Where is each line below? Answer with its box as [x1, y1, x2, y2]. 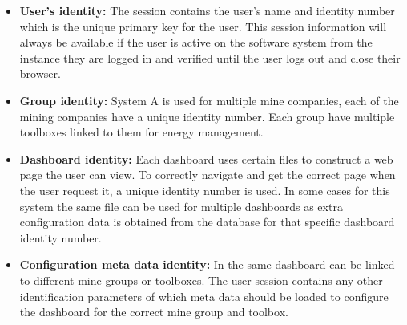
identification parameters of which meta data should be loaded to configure [19, 287, 389, 304]
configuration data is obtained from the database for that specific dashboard [19, 213, 395, 230]
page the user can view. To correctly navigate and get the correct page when [19, 166, 396, 183]
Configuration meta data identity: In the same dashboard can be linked [19, 256, 395, 273]
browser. [19, 65, 61, 82]
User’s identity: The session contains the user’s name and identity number [19, 2, 395, 18]
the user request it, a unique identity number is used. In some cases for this [19, 181, 390, 198]
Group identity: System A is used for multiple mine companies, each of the [19, 91, 399, 108]
